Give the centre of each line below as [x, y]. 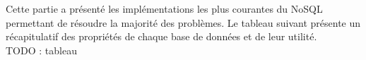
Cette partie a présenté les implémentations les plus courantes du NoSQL [164, 8]
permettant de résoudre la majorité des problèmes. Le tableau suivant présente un [183, 22]
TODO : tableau [41, 50]
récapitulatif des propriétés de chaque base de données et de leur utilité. [161, 36]
